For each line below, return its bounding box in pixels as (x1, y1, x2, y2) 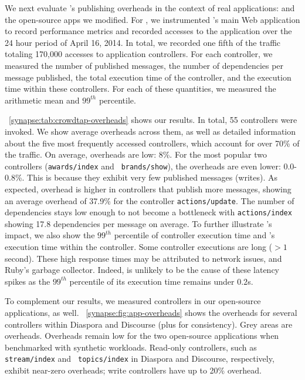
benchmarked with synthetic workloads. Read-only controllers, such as (5, 341, 257, 353)
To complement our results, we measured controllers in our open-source (5, 295, 261, 307)
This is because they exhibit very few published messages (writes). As (27, 171, 278, 184)
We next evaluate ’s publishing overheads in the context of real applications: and (5, 2, 295, 14)
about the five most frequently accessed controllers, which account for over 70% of (5, 136, 300, 149)
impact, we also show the (5, 229, 95, 241)
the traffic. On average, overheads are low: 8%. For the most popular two (5, 148, 267, 161)
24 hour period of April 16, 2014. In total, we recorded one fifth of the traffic (5, 36, 281, 48)
